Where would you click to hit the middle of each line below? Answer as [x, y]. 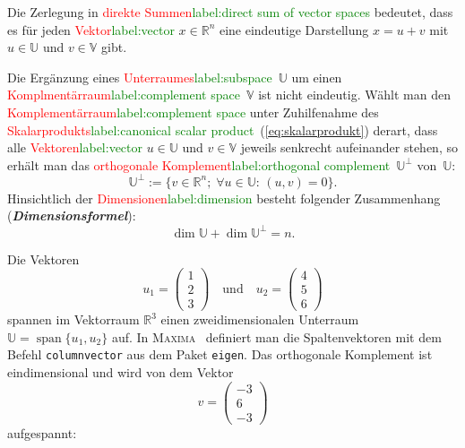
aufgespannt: [42, 432]
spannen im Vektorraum [73, 319]
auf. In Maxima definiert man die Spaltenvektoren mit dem [276, 336]
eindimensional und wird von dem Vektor [121, 372]
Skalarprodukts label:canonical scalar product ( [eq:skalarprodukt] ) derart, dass [223, 129]
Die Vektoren [43, 258]
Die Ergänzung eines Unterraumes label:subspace [140, 77]
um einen [317, 77]
